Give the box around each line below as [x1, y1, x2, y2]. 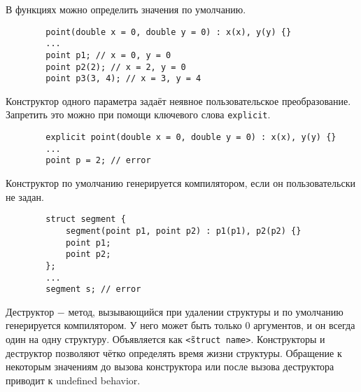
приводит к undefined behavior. [6, 372, 141, 387]
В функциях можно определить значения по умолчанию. [6, 2, 246, 16]
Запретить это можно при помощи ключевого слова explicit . [6, 107, 271, 122]
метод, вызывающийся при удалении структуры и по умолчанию [68, 304, 344, 318]
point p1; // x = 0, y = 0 [45, 50, 171, 60]
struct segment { [45, 214, 126, 225]
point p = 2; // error [45, 155, 151, 166]
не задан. [6, 189, 44, 204]
